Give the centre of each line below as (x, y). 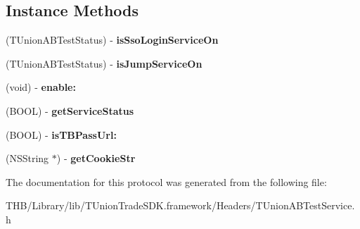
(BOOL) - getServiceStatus (70, 110)
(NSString (27, 158)
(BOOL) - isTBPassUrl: (61, 134)
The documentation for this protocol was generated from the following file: (166, 181)
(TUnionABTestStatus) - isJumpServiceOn (104, 63)
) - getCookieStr (96, 158)
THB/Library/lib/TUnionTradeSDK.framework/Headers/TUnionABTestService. (180, 205)
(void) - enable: (41, 87)
